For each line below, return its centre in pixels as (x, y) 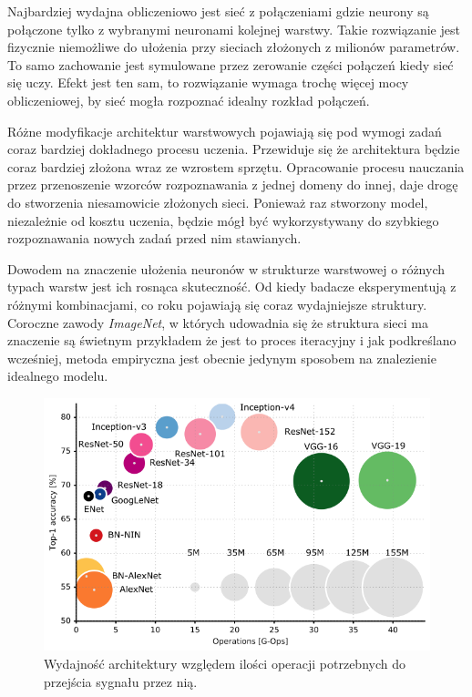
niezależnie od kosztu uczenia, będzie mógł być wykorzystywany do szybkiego (223, 220)
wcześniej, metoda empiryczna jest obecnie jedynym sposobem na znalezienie (222, 358)
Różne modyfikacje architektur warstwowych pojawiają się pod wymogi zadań (225, 131)
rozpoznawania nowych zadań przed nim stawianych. (154, 238)
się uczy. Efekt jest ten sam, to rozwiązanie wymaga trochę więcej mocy (208, 82)
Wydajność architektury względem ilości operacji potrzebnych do (225, 663)
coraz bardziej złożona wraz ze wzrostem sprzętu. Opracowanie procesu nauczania (236, 166)
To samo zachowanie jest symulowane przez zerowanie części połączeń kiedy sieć (231, 64)
